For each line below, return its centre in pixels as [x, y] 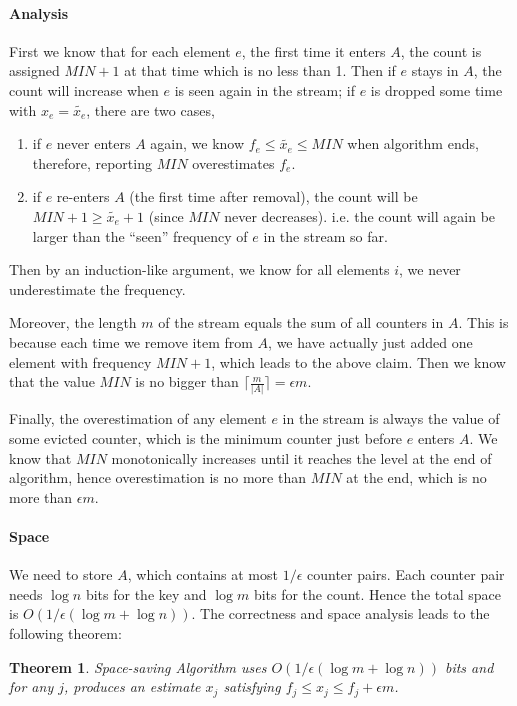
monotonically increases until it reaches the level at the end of [301, 457]
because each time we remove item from [131, 341]
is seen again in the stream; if [264, 89]
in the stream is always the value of [391, 418]
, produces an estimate [132, 686]
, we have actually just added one [370, 341]
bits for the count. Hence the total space [377, 593]
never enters [93, 143]
